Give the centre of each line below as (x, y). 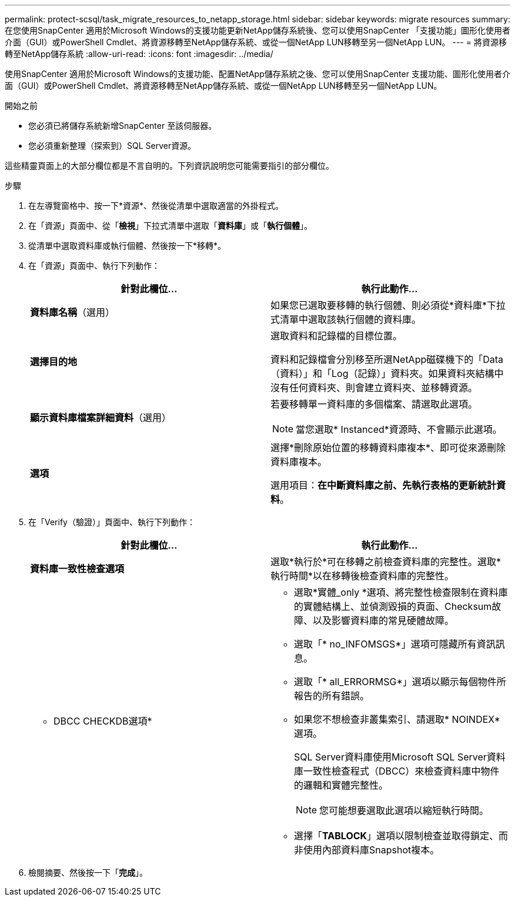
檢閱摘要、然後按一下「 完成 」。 (88, 872)
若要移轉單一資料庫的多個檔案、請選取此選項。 (374, 404)
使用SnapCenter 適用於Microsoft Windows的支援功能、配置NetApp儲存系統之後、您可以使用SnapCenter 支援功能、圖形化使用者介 (257, 74)
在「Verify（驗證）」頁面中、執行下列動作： (112, 522)
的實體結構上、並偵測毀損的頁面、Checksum (393, 606)
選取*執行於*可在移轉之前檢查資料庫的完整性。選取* (386, 562)
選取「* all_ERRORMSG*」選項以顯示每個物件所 (400, 682)
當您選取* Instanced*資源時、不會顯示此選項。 (399, 429)
